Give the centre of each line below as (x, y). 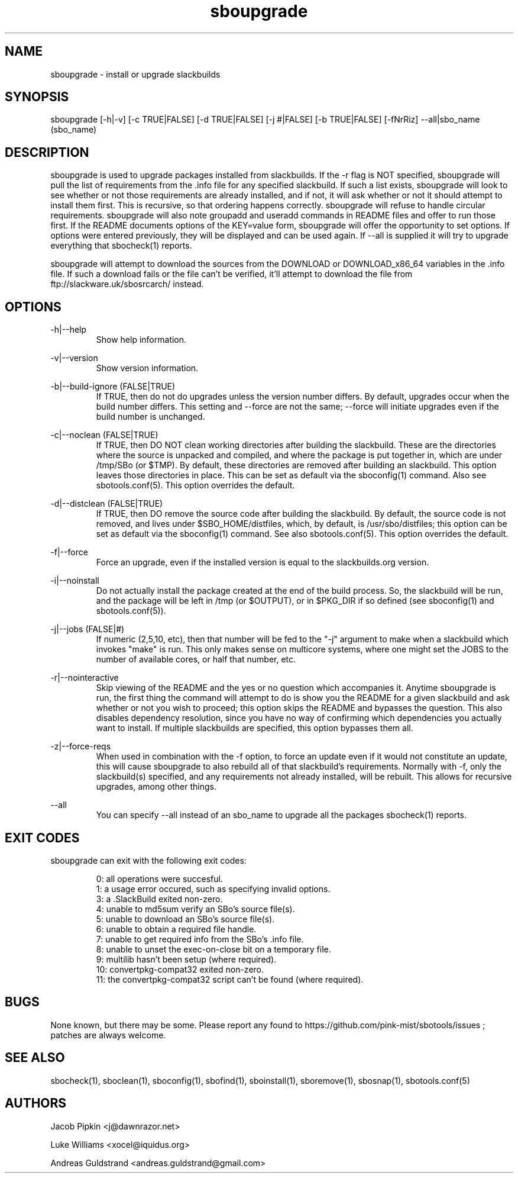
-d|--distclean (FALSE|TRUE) (107, 504)
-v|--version (74, 358)
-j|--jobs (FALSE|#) (88, 629)
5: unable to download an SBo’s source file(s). (185, 919)
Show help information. (141, 340)
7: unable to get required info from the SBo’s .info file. (200, 939)
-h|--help (69, 330)
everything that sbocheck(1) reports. (121, 246)
